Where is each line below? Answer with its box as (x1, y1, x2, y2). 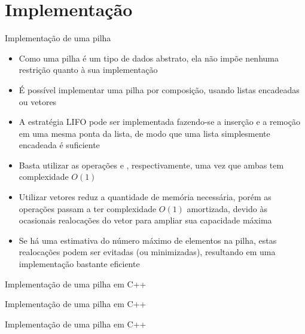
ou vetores (19, 95, 57, 108)
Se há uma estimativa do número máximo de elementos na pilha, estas (19, 234, 277, 246)
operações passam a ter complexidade (19, 202, 157, 215)
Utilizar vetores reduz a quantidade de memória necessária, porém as (19, 191, 272, 203)
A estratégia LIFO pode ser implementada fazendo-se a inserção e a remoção (19, 115, 300, 128)
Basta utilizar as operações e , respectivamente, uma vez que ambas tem (19, 158, 284, 171)
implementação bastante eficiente (19, 258, 140, 270)
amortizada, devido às (187, 202, 267, 215)
